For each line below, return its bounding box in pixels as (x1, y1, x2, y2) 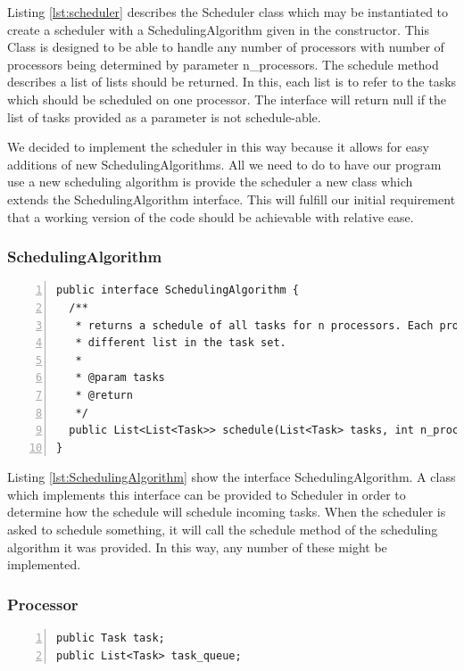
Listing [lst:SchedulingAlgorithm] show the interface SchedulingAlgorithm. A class (7, 468, 456, 486)
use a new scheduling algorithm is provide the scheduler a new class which (7, 172, 413, 191)
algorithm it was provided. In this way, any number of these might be (7, 537, 387, 556)
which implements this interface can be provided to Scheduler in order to (7, 485, 406, 503)
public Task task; (56, 632, 165, 645)
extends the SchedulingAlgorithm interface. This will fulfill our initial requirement (7, 189, 456, 208)
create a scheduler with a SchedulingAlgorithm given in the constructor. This (7, 20, 429, 38)
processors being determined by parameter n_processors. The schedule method (7, 54, 439, 73)
